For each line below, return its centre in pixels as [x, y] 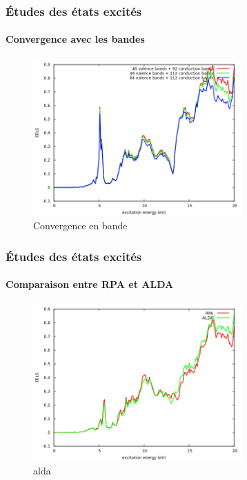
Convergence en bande [80, 225]
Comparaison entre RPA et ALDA [90, 284]
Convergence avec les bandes [75, 39]
